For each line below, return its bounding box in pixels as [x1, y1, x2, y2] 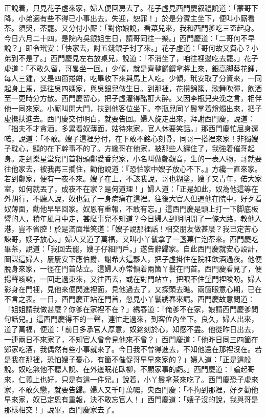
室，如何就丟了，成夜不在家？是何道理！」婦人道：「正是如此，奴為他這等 [4, 183, 251, 194]
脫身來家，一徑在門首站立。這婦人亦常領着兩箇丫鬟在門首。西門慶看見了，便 [4, 263, 262, 274]
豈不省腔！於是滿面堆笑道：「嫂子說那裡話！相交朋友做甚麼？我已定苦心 [18, 223, 258, 234]
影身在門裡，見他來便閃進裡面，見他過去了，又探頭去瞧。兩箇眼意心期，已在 [4, 283, 262, 294]
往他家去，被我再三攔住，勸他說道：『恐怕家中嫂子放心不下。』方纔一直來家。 [4, 163, 262, 174]
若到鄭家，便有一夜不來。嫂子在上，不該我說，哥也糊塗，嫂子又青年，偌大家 [4, 173, 262, 184]
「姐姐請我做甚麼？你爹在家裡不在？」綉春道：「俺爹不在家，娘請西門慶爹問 [4, 303, 258, 314]
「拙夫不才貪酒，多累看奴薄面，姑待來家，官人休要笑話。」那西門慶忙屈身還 [4, 123, 258, 134]
